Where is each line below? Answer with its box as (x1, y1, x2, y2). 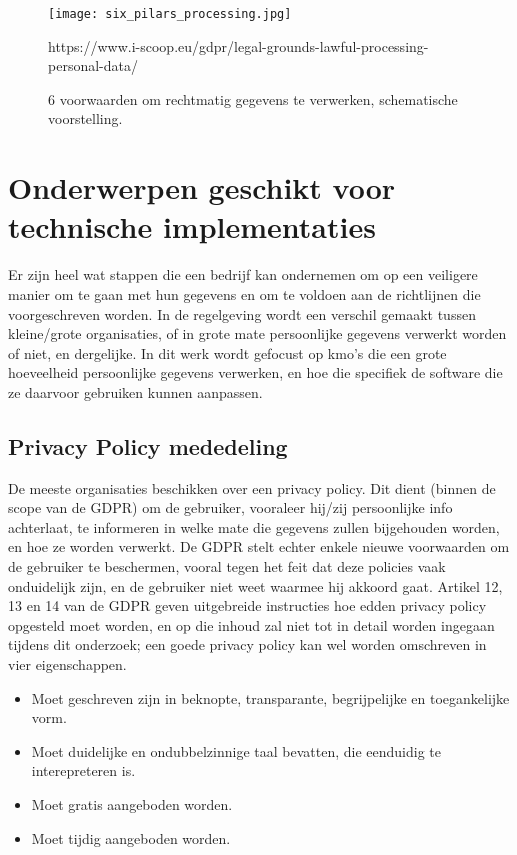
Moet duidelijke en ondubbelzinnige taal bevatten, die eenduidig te (31, 740, 441, 761)
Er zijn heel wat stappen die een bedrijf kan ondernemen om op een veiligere (8, 264, 478, 285)
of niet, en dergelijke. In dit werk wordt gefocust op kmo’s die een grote (8, 342, 447, 363)
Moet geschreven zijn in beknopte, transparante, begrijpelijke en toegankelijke (31, 687, 510, 708)
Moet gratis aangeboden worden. (31, 794, 233, 815)
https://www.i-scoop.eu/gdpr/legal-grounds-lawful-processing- (48, 35, 429, 56)
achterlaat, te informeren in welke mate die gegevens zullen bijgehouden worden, (8, 516, 500, 537)
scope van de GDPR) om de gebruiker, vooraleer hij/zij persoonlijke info (8, 497, 453, 518)
